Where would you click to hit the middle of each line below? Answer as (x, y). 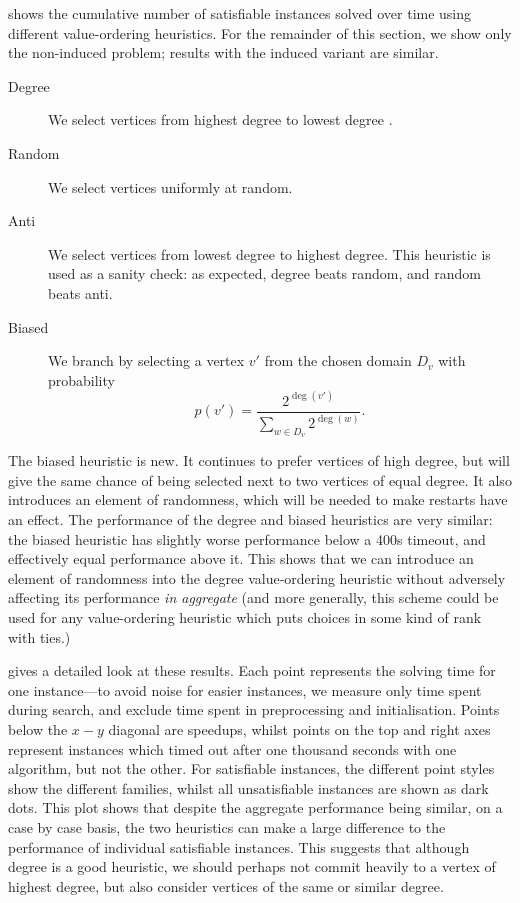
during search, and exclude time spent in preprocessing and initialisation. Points (254, 709)
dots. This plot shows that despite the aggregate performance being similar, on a (255, 807)
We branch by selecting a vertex (146, 360)
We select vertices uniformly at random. (170, 186)
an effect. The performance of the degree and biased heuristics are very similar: (250, 519)
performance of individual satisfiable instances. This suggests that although (239, 846)
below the (38, 729)
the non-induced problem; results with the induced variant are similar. (223, 52)
